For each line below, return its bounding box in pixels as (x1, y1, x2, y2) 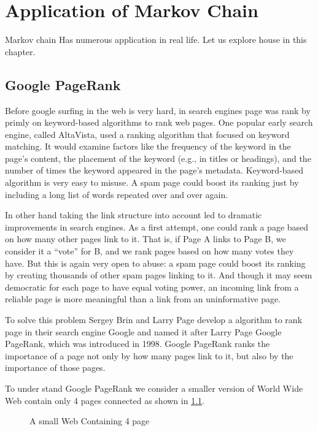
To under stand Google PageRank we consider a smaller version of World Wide (5, 381, 303, 394)
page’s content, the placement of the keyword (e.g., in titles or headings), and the (5, 151, 311, 164)
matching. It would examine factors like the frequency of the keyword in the (5, 140, 291, 153)
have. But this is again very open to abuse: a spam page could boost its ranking (5, 256, 306, 269)
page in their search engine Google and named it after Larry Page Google (5, 325, 282, 338)
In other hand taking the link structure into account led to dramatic (5, 208, 262, 221)
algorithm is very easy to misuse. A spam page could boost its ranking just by (5, 176, 299, 189)
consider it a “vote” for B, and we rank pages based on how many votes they (5, 245, 294, 257)
